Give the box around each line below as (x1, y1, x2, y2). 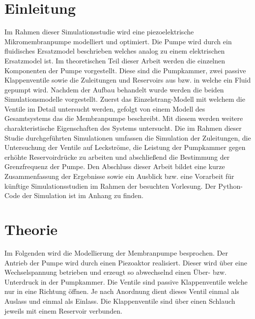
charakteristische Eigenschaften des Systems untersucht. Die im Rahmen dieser (4, 123, 242, 133)
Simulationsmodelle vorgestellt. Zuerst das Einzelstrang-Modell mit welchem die (4, 94, 245, 104)
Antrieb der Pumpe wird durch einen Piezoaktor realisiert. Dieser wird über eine (4, 257, 247, 267)
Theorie (4, 219, 58, 239)
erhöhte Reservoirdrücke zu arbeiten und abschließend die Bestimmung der (4, 151, 230, 162)
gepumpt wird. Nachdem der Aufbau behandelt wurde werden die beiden (4, 84, 224, 94)
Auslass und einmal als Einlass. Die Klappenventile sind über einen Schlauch (4, 295, 235, 306)
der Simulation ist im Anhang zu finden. (22, 190, 143, 201)
